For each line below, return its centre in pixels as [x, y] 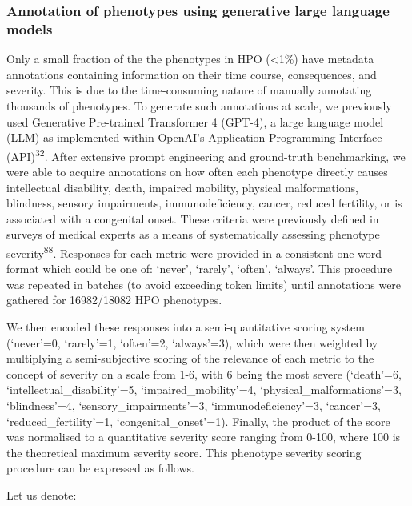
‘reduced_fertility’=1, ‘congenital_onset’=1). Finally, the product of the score [198, 421]
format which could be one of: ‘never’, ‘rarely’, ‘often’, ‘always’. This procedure [200, 269]
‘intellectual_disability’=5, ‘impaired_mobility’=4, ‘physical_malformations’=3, [204, 390]
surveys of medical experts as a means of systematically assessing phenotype [193, 234]
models [30, 28]
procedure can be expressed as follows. [100, 468]
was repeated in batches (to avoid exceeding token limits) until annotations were [204, 284]
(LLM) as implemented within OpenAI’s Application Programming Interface [194, 137]
